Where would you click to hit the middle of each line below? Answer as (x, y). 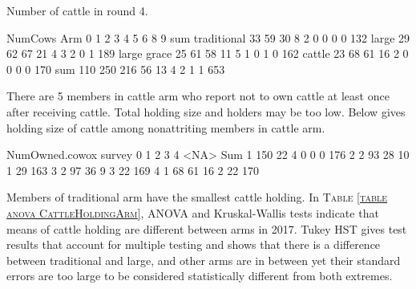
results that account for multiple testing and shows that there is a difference (194, 244)
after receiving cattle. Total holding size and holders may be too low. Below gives (206, 111)
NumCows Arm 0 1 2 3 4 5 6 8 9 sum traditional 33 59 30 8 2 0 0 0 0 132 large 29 (208, 37)
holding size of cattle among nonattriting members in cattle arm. (166, 127)
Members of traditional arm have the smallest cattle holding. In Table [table (197, 197)
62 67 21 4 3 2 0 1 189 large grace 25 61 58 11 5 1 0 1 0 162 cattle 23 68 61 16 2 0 (208, 53)
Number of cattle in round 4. (77, 10)
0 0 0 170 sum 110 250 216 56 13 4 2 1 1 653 (116, 69)
